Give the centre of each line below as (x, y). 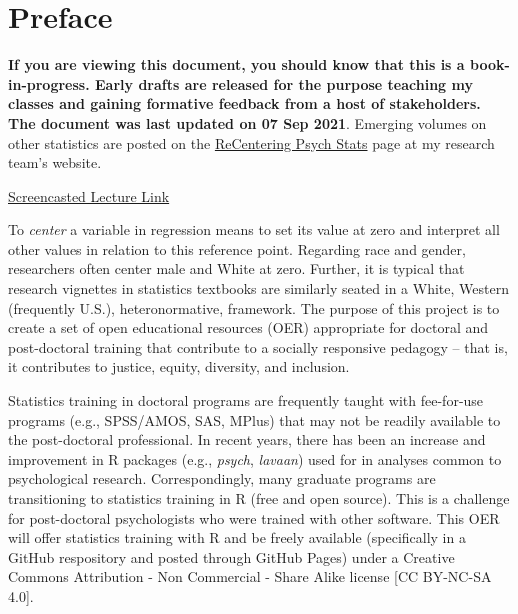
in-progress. (49, 83)
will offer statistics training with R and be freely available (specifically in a (237, 537)
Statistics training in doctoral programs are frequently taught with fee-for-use (246, 400)
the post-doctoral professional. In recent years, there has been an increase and (247, 439)
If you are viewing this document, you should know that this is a (236, 64)
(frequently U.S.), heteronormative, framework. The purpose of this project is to (254, 307)
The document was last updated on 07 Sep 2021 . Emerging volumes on (247, 122)
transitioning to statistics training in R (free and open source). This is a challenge (259, 498)
